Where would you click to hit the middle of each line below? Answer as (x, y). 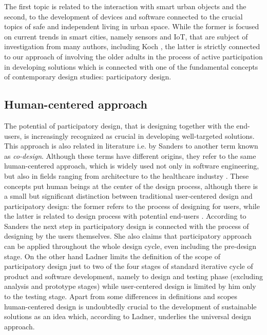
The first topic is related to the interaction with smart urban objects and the (125, 6)
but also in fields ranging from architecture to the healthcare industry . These (127, 175)
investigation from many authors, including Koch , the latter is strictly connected (132, 46)
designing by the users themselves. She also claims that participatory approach (128, 236)
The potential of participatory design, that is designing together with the (119, 125)
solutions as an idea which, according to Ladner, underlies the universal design (128, 316)
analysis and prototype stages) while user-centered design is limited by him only (130, 286)
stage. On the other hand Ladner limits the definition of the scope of (112, 256)
